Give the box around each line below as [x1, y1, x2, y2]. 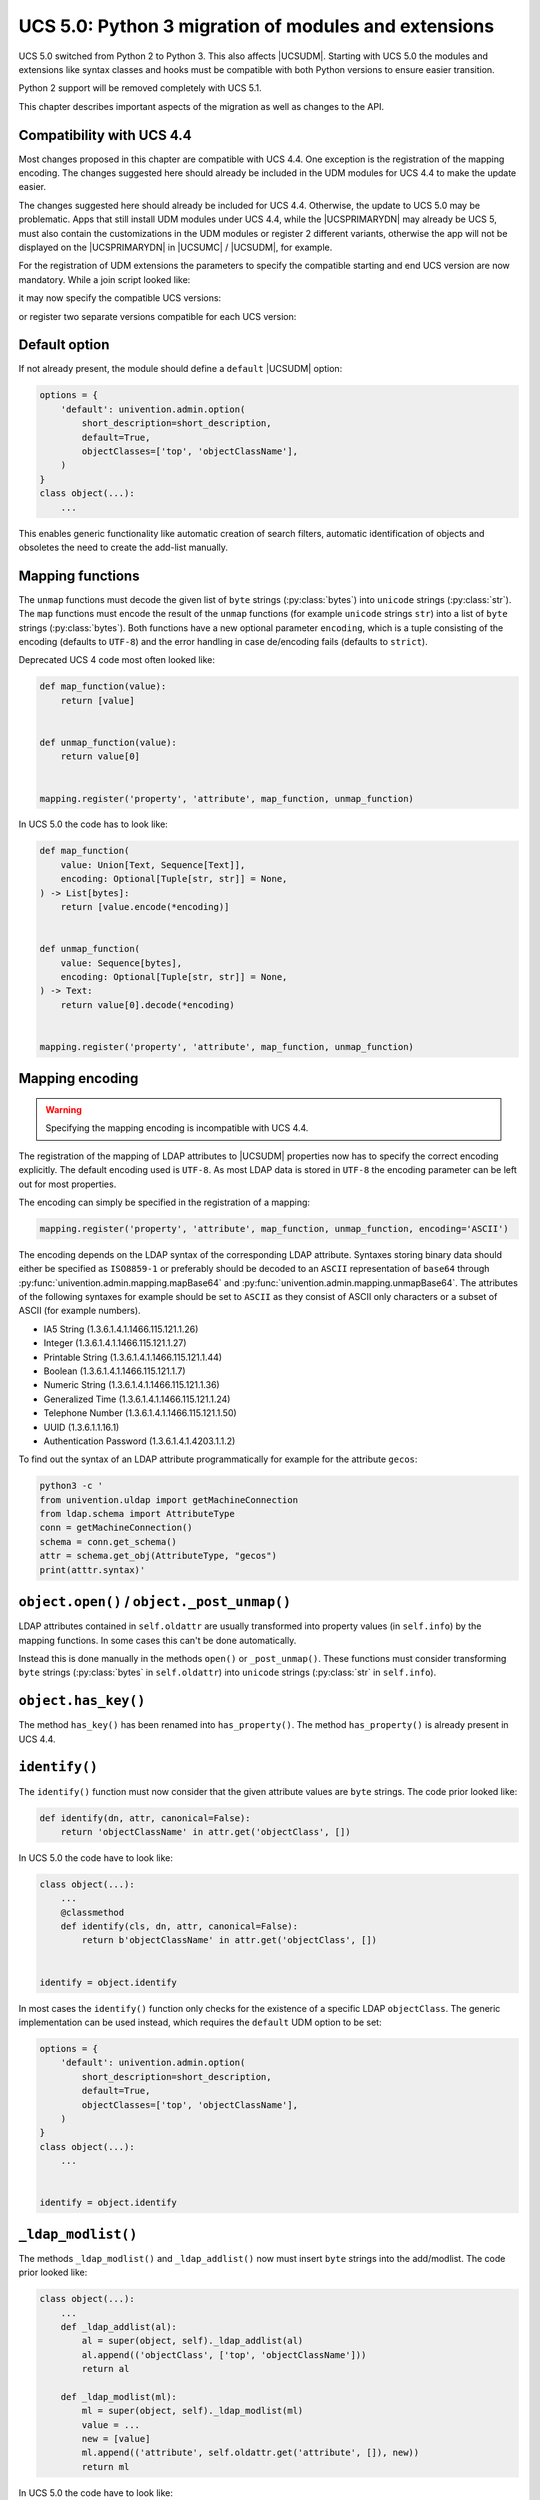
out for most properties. [18, 1178, 117, 1190]
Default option [18, 336, 110, 354]
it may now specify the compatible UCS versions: [18, 292, 222, 304]
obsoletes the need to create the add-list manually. [18, 541, 229, 553]
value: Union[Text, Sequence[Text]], [60, 859, 246, 870]
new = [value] [81, 2433, 151, 2445]
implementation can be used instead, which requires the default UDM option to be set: [18, 2016, 382, 2028]
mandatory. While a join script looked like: [18, 273, 191, 285]
